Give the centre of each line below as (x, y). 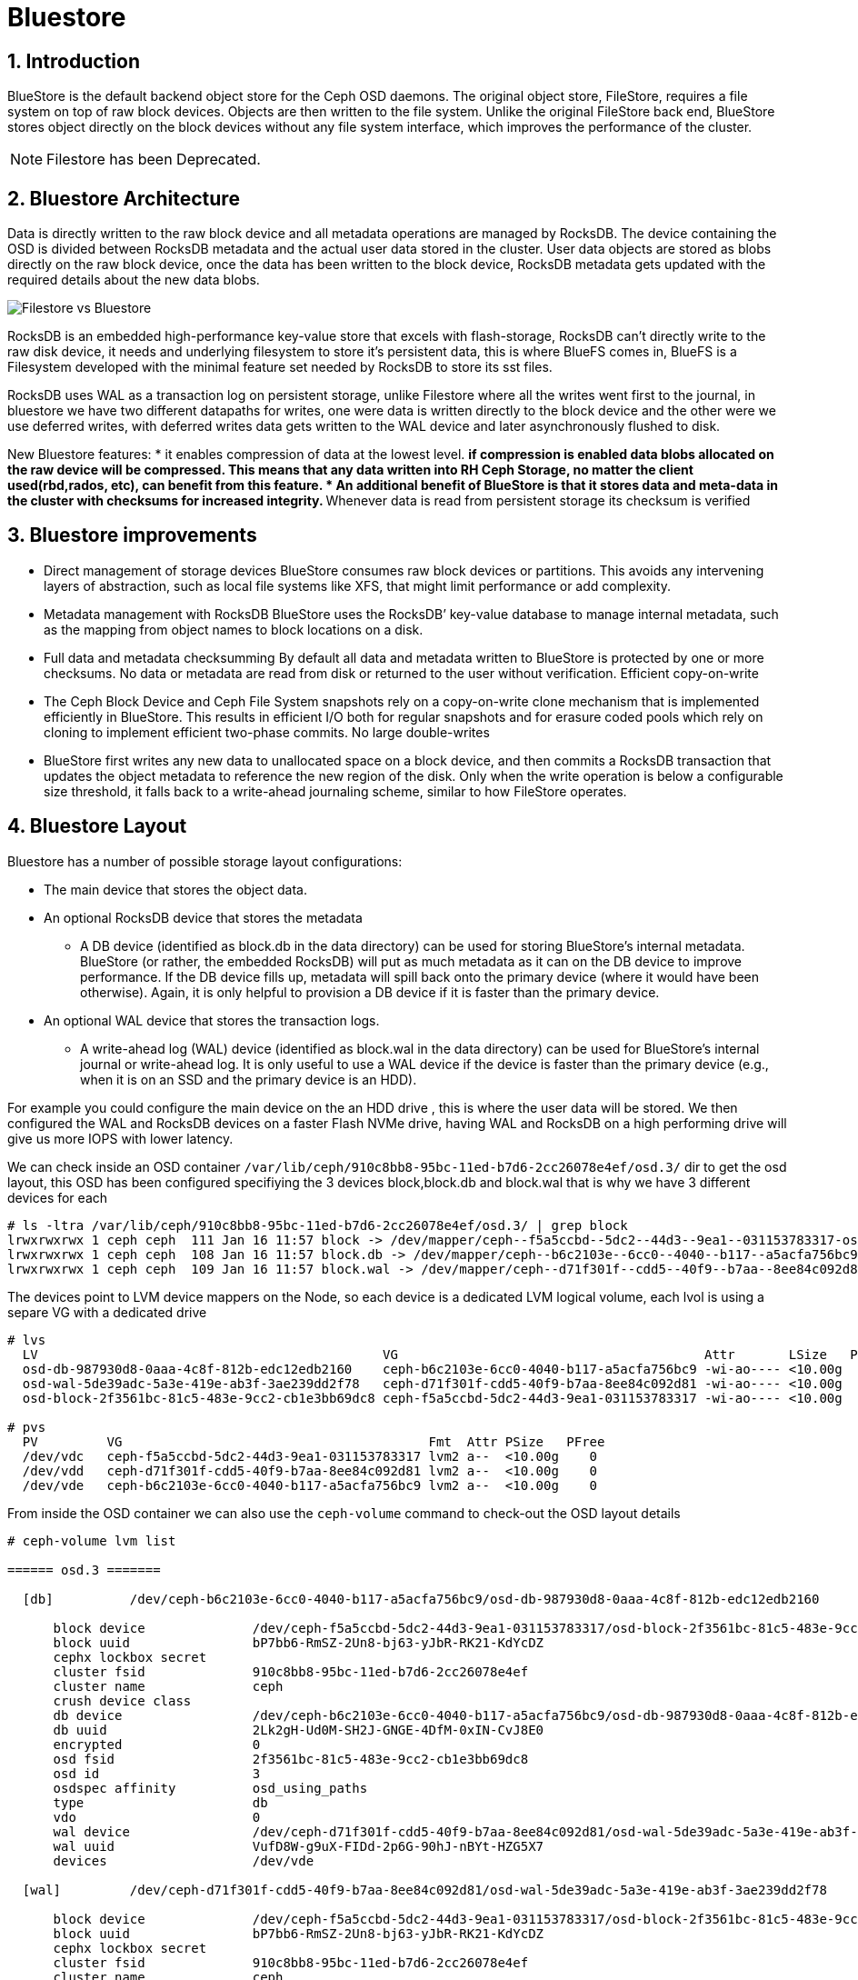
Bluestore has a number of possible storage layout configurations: (205, 861)
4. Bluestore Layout (97, 826)
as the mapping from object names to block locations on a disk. (234, 629)
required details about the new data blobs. (134, 280)
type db (160, 1802)
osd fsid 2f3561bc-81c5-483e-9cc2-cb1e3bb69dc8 (291, 1759)
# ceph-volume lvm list (92, 1540)
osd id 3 (157, 1773)
